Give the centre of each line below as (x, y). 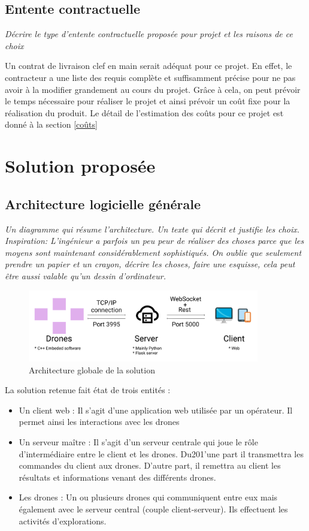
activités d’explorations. (63, 521)
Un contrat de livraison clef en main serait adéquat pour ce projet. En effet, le (149, 66)
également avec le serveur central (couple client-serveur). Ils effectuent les (153, 509)
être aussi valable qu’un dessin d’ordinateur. (85, 275)
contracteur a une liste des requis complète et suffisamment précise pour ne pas (150, 77)
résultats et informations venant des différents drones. (117, 477)
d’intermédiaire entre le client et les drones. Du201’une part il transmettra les (161, 453)
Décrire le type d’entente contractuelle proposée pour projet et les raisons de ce (149, 34)
